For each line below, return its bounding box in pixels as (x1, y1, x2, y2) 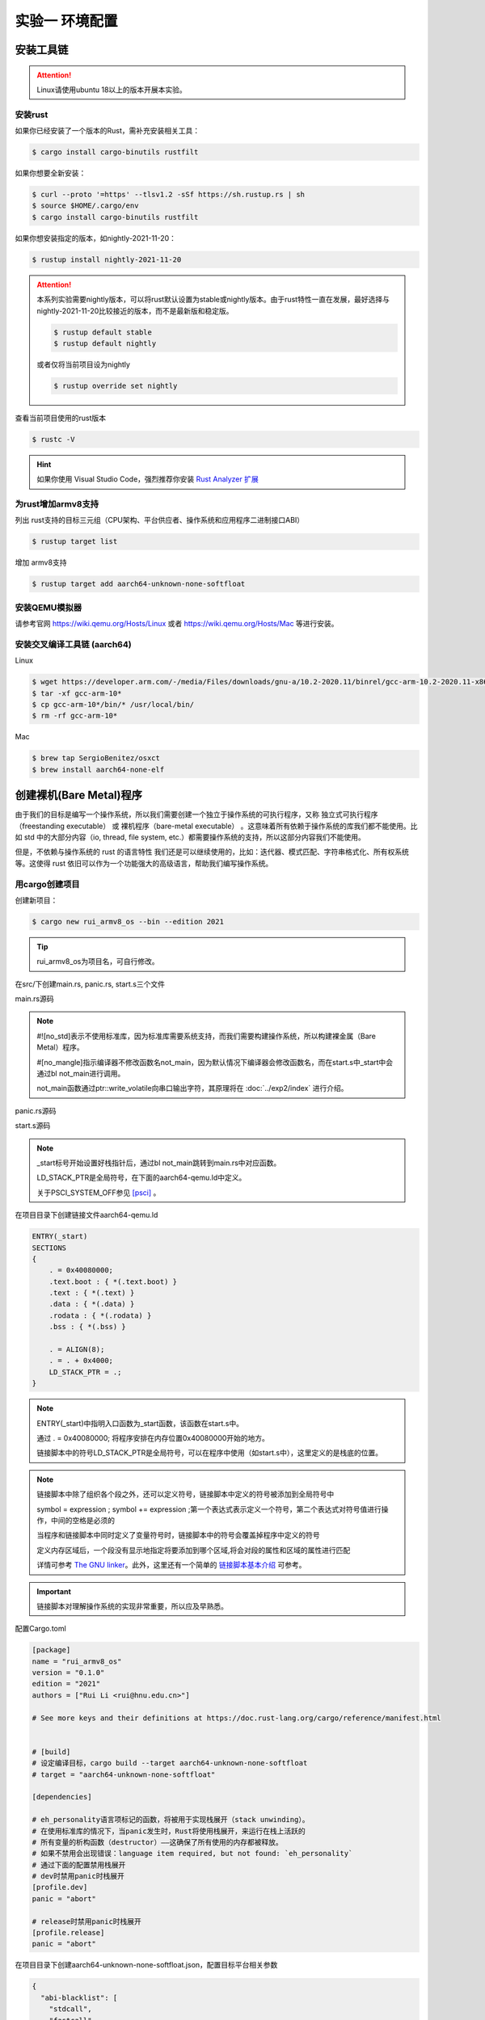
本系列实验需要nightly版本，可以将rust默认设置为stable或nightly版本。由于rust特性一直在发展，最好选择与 (36, 295, 390, 305)
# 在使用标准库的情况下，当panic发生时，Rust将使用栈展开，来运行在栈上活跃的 (32, 1826, 306, 1836)
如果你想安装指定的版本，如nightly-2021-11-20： (15, 233, 177, 242)
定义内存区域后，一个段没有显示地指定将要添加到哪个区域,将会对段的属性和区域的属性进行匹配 (36, 1545, 351, 1555)
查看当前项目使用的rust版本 (15, 413, 107, 423)
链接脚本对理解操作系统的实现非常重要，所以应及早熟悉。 (36, 1601, 228, 1611)
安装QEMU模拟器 (15, 602, 82, 613)
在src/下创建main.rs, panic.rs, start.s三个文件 (15, 978, 166, 989)
